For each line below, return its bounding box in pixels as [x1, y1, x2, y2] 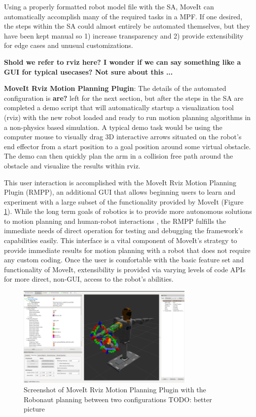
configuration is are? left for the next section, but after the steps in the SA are [4, 92, 244, 103]
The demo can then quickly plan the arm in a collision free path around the [4, 151, 233, 161]
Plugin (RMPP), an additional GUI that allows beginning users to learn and [4, 187, 236, 197]
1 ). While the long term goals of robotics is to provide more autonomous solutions [4, 206, 252, 216]
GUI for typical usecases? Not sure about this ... [4, 66, 173, 77]
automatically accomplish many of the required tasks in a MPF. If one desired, [4, 11, 243, 21]
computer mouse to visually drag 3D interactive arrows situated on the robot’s [4, 131, 242, 142]
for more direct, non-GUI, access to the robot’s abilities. [4, 274, 174, 284]
